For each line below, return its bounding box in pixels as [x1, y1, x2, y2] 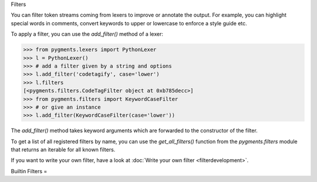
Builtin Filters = [11, 167, 48, 174]
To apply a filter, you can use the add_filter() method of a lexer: [11, 31, 164, 38]
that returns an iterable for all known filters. [11, 146, 116, 153]
